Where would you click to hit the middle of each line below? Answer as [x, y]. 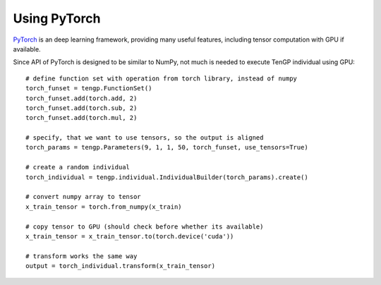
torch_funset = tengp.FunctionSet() [89, 89]
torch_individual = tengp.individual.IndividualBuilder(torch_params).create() [167, 177]
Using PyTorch [57, 18]
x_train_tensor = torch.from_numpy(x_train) [104, 207]
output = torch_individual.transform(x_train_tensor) [120, 266]
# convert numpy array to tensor [83, 197]
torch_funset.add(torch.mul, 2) [81, 118]
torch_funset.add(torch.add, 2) [81, 98]
